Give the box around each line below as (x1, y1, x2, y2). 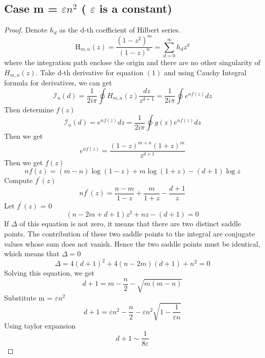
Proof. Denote (4, 24, 47, 35)
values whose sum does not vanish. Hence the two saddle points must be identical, (4, 238, 260, 249)
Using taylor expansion (4, 320, 76, 331)
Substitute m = (4, 292, 52, 303)
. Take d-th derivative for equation (36, 67, 144, 77)
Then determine (4, 104, 54, 114)
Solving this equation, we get (4, 267, 95, 278)
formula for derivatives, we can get (4, 77, 112, 88)
